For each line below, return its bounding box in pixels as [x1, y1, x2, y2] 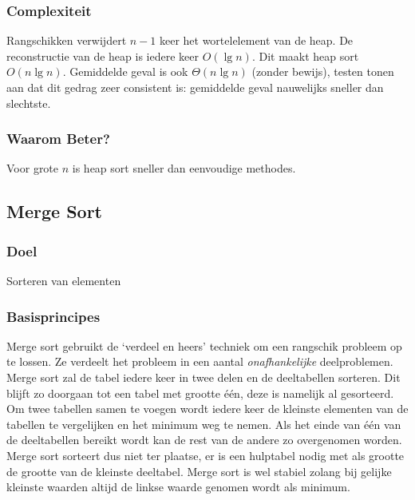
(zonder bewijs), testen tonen [251, 63, 394, 80]
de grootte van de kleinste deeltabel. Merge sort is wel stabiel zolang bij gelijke [6, 462, 392, 479]
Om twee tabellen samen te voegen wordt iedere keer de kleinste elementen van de [6, 400, 409, 417]
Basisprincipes [6, 306, 101, 326]
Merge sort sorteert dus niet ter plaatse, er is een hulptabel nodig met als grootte [6, 446, 405, 463]
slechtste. [6, 94, 51, 111]
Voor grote [6, 160, 59, 177]
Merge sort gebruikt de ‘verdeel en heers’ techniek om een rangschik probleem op [6, 337, 402, 354]
